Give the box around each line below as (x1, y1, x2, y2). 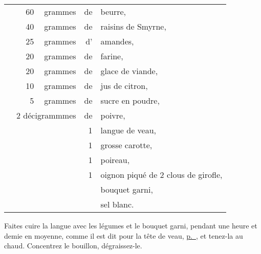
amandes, (100, 35, 134, 47)
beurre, (100, 6, 126, 17)
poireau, (100, 154, 130, 166)
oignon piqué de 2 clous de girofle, (100, 169, 223, 180)
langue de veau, (100, 124, 157, 136)
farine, (100, 50, 123, 62)
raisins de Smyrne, (100, 20, 166, 32)
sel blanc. (100, 198, 134, 210)
